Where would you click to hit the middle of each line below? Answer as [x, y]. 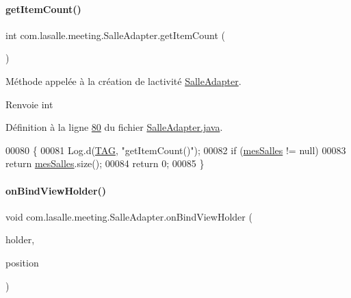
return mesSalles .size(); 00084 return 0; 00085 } [105, 163]
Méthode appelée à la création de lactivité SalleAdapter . [123, 80]
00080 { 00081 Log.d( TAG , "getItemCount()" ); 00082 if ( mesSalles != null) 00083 [176, 150]
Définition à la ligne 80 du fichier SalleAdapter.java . [114, 127]
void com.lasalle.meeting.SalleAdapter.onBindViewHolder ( [129, 216]
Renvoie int [29, 104]
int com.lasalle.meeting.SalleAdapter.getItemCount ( [115, 35]
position [22, 262]
